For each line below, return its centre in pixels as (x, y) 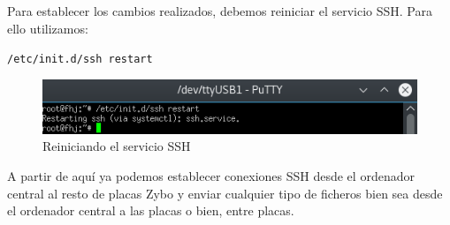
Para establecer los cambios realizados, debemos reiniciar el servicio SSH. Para (220, 11)
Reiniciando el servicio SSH (117, 146)
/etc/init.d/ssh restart (80, 60)
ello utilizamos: (48, 28)
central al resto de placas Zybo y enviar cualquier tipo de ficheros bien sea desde (225, 193)
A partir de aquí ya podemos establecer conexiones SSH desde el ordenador (211, 175)
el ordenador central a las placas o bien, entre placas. (151, 210)
